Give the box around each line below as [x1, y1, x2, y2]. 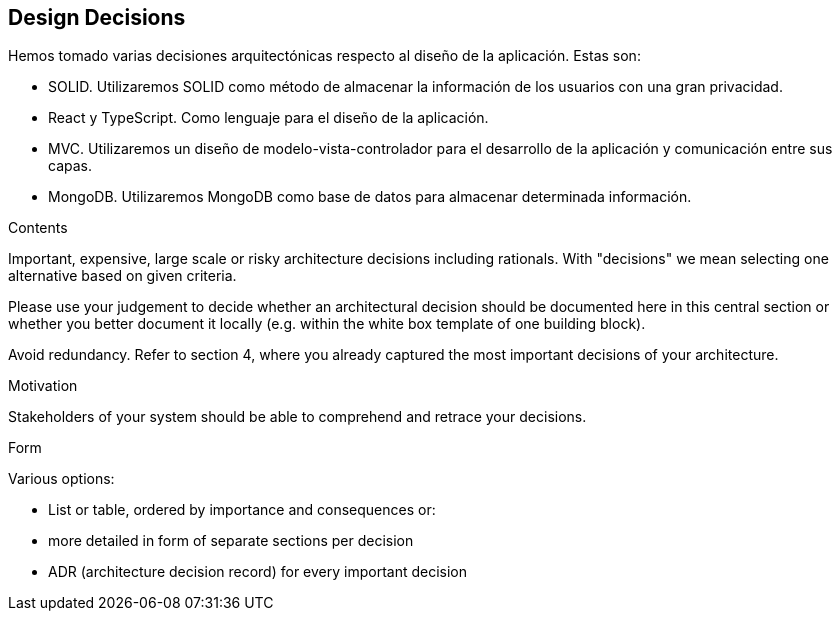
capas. [48, 157, 92, 175]
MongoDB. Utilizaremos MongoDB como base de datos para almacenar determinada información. [48, 188, 692, 206]
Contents [8, 219, 68, 237]
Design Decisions [8, 5, 186, 30]
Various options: [8, 470, 115, 488]
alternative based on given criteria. [8, 267, 237, 285]
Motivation [8, 377, 78, 395]
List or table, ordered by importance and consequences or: [48, 501, 436, 519]
